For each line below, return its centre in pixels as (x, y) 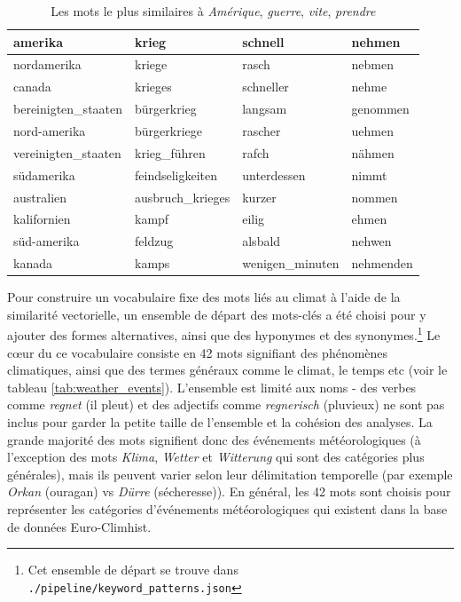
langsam (265, 109)
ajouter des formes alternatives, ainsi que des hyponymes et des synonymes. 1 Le (224, 333)
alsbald (262, 241)
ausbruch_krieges (183, 197)
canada (32, 87)
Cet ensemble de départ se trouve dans (133, 570)
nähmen (373, 152)
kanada (33, 263)
